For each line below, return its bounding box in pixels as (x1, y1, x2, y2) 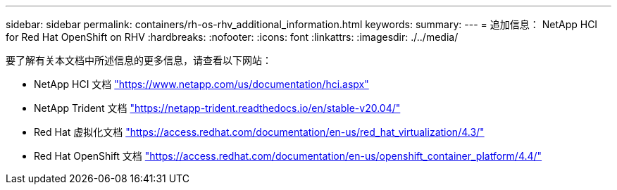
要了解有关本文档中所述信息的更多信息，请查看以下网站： (6, 54, 272, 66)
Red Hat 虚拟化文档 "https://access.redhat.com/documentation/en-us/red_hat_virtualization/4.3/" (34, 126, 485, 138)
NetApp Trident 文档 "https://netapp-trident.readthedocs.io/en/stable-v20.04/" (34, 102, 401, 114)
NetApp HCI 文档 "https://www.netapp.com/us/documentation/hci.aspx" (34, 78, 369, 90)
